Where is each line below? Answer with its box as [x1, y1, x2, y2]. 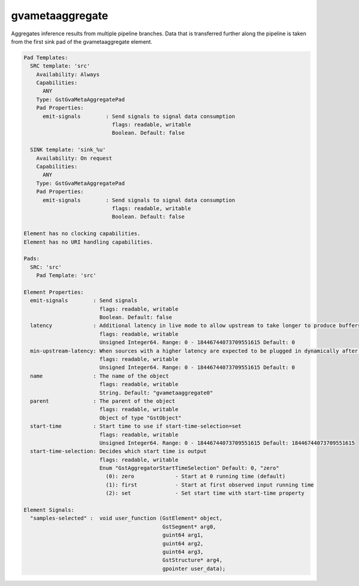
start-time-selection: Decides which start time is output [30, 448, 207, 455]
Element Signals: [23, 506, 75, 514]
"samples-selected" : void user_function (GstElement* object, [30, 515, 223, 522]
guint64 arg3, [162, 548, 204, 555]
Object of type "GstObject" [99, 414, 182, 421]
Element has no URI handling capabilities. [23, 238, 154, 245]
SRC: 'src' [30, 263, 62, 271]
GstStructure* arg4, [162, 557, 223, 564]
